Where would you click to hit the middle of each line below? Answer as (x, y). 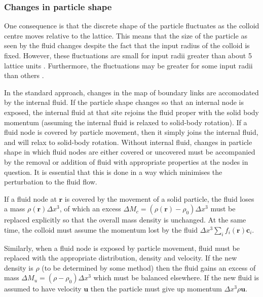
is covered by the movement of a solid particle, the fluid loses (159, 198)
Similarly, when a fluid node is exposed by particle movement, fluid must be (122, 248)
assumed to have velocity (43, 289)
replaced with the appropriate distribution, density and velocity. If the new (121, 258)
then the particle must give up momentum (156, 289)
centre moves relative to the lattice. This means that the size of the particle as (126, 35)
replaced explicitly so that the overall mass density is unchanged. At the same (125, 220)
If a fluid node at (30, 198)
